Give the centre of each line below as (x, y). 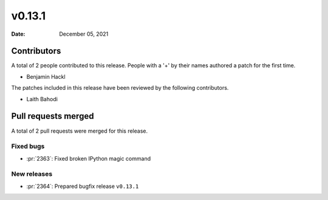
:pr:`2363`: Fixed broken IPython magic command (89, 158)
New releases (32, 174)
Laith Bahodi (42, 99)
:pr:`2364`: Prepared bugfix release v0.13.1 (83, 186)
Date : (18, 34)
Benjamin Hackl (46, 76)
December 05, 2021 (84, 34)
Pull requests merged (53, 116)
